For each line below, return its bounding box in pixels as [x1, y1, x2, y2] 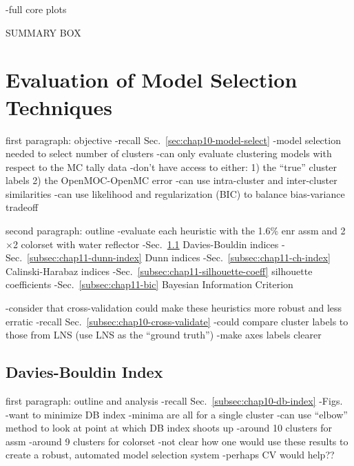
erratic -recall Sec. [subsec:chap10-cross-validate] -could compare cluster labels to [6, 314, 348, 328]
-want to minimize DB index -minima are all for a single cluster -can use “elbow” [6, 407, 348, 421]
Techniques [6, 92, 112, 121]
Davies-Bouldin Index [6, 361, 163, 383]
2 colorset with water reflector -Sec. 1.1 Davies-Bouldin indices [12, 236, 279, 251]
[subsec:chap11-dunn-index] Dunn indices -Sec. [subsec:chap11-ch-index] [27, 250, 331, 265]
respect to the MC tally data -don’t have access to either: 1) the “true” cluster [6, 159, 337, 174]
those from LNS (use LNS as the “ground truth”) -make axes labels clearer [6, 327, 322, 342]
